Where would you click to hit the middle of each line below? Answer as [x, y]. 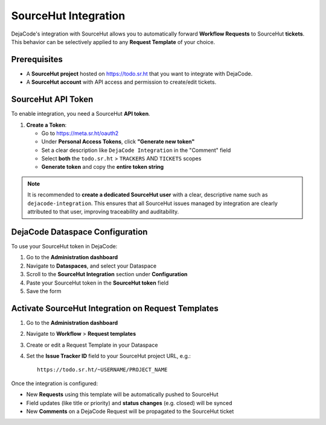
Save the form [44, 291]
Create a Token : [46, 125]
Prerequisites [37, 59]
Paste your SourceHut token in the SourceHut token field [97, 283]
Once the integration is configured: [55, 383]
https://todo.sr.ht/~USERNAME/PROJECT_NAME [102, 370]
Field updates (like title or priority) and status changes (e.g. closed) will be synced [129, 403]
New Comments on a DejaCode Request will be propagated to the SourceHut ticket [130, 411]
